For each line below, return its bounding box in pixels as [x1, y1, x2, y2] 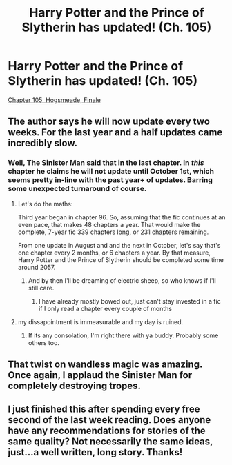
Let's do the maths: [17, 199, 73, 208]
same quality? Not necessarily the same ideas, [8, 436, 213, 448]
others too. [28, 338, 59, 346]
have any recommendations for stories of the [8, 425, 206, 437]
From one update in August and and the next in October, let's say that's [17, 241, 221, 249]
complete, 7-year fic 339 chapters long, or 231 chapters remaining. [17, 228, 209, 236]
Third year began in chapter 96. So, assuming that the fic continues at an [17, 212, 226, 221]
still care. [28, 284, 55, 292]
